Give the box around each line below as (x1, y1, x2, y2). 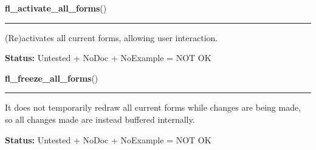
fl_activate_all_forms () (5, 2, 107, 14)
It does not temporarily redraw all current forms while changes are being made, (5, 101, 301, 114)
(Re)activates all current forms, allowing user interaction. (5, 31, 218, 44)
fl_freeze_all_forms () (5, 71, 98, 84)
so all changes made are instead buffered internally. (5, 112, 195, 125)
